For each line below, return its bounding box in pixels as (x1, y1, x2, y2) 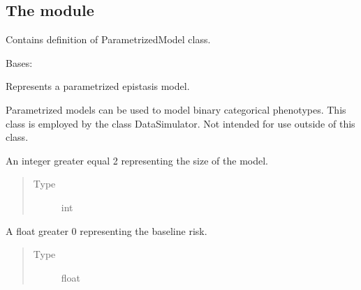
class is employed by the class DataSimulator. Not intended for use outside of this (6, 116, 355, 130)
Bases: (6, 55, 33, 70)
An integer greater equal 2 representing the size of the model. (6, 153, 268, 167)
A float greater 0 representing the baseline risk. (6, 223, 207, 238)
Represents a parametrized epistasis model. (6, 79, 190, 93)
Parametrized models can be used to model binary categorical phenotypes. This (6, 102, 346, 116)
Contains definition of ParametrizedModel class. (6, 32, 211, 47)
